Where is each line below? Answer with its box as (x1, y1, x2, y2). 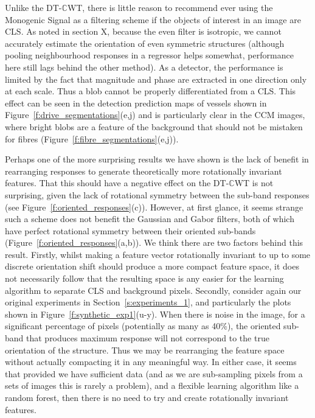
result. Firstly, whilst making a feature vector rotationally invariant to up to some (5, 248, 311, 260)
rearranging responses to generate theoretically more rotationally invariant (5, 164, 282, 177)
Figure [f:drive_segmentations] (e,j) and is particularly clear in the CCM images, (5, 108, 305, 121)
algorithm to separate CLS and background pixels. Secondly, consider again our (5, 284, 302, 296)
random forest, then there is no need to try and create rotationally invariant (5, 391, 289, 403)
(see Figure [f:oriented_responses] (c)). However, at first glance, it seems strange (5, 200, 303, 213)
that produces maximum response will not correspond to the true (26, 332, 269, 344)
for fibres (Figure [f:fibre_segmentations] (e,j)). (5, 132, 179, 145)
